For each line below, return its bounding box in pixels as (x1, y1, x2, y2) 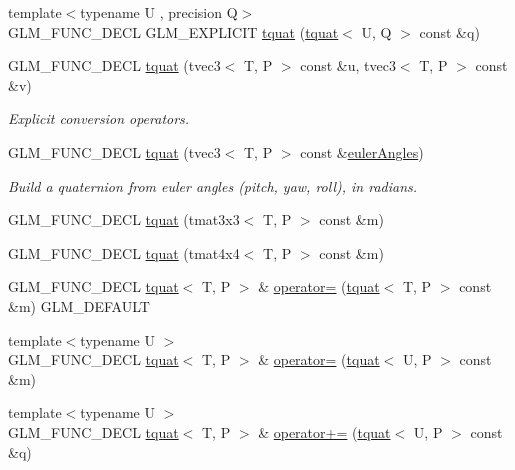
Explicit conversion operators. (8, 108, 190, 129)
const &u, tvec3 (300, 55, 396, 76)
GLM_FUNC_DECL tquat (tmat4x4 (8, 242, 240, 263)
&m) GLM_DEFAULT (8, 295, 150, 316)
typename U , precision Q (80, 2, 238, 22)
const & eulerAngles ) (300, 141, 424, 162)
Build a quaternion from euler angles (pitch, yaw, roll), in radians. (8, 175, 418, 196)
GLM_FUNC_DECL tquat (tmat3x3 (8, 209, 240, 230)
